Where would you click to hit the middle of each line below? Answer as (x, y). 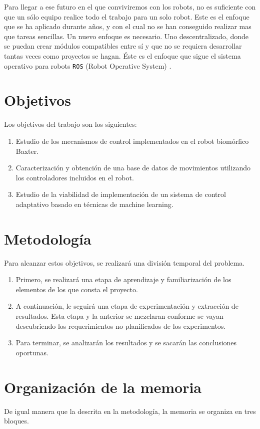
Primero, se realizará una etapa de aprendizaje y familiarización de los (123, 279)
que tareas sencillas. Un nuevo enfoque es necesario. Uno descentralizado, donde (126, 36)
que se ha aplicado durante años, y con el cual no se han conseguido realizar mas (128, 26)
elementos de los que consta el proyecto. (77, 289)
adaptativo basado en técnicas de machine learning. (94, 204)
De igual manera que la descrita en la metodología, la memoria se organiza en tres (130, 411)
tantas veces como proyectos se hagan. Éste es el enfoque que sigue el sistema (122, 55)
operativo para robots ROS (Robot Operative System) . (88, 65)
